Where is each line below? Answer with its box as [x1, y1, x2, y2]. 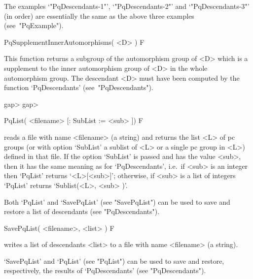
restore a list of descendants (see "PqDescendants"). [4, 206, 160, 217]
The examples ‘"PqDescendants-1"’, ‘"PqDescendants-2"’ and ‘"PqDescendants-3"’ [4, 1, 250, 11]
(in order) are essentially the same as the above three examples [4, 10, 194, 21]
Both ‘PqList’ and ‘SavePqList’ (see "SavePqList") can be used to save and [4, 196, 230, 207]
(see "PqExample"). [4, 20, 64, 31]
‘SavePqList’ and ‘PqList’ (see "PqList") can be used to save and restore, [4, 255, 224, 266]
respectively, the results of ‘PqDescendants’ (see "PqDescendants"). [4, 265, 206, 276]
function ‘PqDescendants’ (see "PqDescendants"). [4, 82, 153, 93]
